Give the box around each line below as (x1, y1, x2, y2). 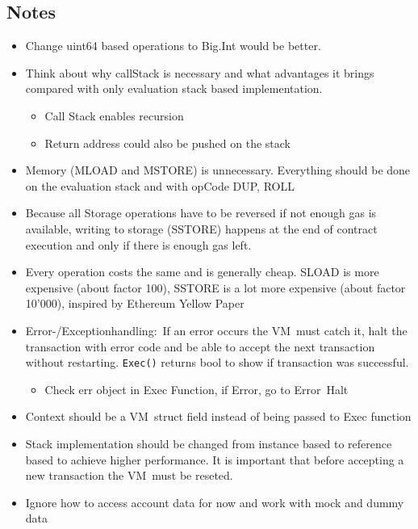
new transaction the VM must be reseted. (25, 467, 233, 484)
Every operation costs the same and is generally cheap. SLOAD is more (25, 263, 379, 280)
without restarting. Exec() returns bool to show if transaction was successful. (25, 354, 409, 371)
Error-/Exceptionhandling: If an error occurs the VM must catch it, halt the (25, 321, 408, 338)
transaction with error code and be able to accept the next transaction (25, 338, 375, 355)
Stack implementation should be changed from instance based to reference (25, 435, 392, 451)
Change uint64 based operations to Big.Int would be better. (25, 37, 321, 54)
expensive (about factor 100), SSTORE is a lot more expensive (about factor (25, 279, 406, 296)
